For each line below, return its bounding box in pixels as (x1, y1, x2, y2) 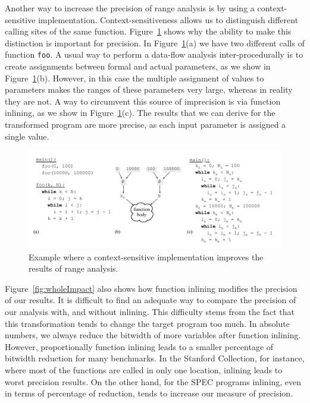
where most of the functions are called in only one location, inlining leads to (5, 363, 283, 376)
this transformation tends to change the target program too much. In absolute (5, 317, 290, 329)
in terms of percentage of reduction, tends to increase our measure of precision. (5, 387, 293, 399)
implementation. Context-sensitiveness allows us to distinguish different (38, 13, 299, 26)
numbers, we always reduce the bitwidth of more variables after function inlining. (5, 329, 301, 341)
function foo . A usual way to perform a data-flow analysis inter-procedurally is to (5, 48, 303, 61)
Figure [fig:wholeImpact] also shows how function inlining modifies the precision (5, 282, 298, 294)
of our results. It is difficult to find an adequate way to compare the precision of (5, 294, 296, 306)
